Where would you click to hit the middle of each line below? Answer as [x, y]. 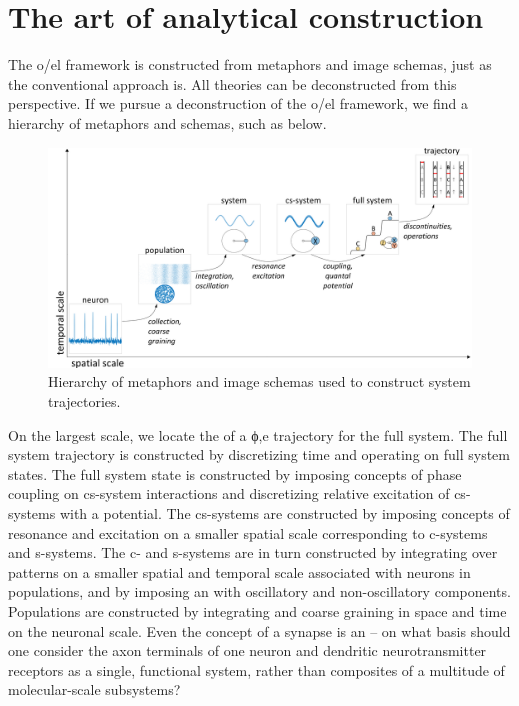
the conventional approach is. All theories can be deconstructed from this [232, 83]
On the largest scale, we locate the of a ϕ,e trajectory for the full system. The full [258, 434]
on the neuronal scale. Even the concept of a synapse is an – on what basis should [259, 630]
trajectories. [84, 400]
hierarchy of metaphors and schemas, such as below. [167, 122]
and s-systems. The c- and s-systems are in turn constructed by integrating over [253, 552]
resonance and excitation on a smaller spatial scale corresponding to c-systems [248, 532]
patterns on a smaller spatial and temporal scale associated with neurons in [239, 571]
